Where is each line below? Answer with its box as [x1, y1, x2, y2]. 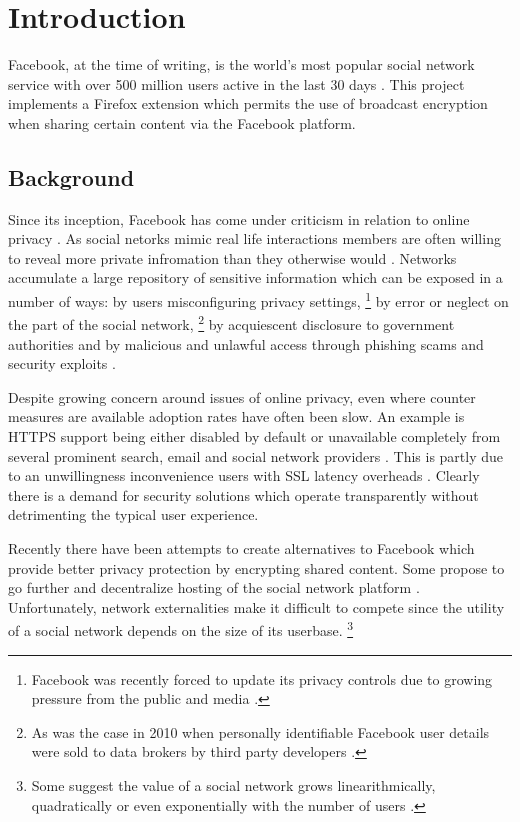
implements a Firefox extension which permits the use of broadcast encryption [8, 93, 488, 114]
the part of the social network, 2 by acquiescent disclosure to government [8, 311, 455, 334]
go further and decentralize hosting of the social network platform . [8, 577, 420, 598]
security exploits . [8, 353, 116, 374]
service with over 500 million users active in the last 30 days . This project [8, 73, 465, 94]
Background [8, 161, 135, 192]
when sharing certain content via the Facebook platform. [8, 112, 356, 133]
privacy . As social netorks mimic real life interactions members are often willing [8, 228, 501, 249]
